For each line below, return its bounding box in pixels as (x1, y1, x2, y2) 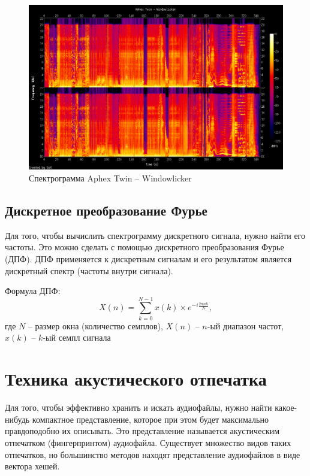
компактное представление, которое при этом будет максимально (32, 413, 269, 425)
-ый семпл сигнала (43, 331, 111, 344)
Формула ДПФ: (5, 284, 61, 297)
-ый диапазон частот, (207, 319, 284, 332)
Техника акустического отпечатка (5, 366, 267, 391)
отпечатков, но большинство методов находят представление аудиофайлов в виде (5, 448, 300, 460)
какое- (275, 401, 297, 414)
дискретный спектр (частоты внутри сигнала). (5, 264, 173, 277)
